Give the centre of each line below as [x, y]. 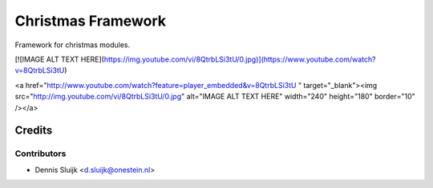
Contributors [40, 154]
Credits [34, 131]
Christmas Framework [90, 21]
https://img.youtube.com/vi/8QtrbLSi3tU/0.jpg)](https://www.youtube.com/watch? [240, 59]
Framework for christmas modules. [73, 45]
